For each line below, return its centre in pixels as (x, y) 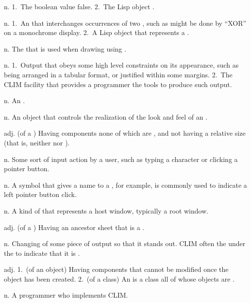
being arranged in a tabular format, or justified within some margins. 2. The (118, 74)
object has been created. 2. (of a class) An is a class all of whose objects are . (119, 278)
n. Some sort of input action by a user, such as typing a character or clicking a (121, 159)
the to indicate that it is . (42, 253)
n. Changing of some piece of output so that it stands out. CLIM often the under (125, 243)
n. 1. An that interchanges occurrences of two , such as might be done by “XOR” (125, 23)
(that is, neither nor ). (37, 142)
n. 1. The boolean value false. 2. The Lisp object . (79, 6)
